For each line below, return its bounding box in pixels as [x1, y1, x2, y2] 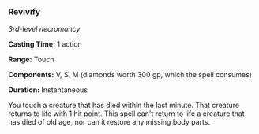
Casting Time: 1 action [8, 39, 83, 49]
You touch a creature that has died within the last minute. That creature [8, 101, 239, 110]
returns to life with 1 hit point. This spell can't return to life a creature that [8, 109, 245, 118]
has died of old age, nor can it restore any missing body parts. [8, 117, 211, 127]
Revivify [8, 6, 41, 17]
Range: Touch [8, 54, 54, 65]
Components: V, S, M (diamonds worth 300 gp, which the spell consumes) [8, 70, 253, 80]
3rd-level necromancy [8, 24, 81, 34]
